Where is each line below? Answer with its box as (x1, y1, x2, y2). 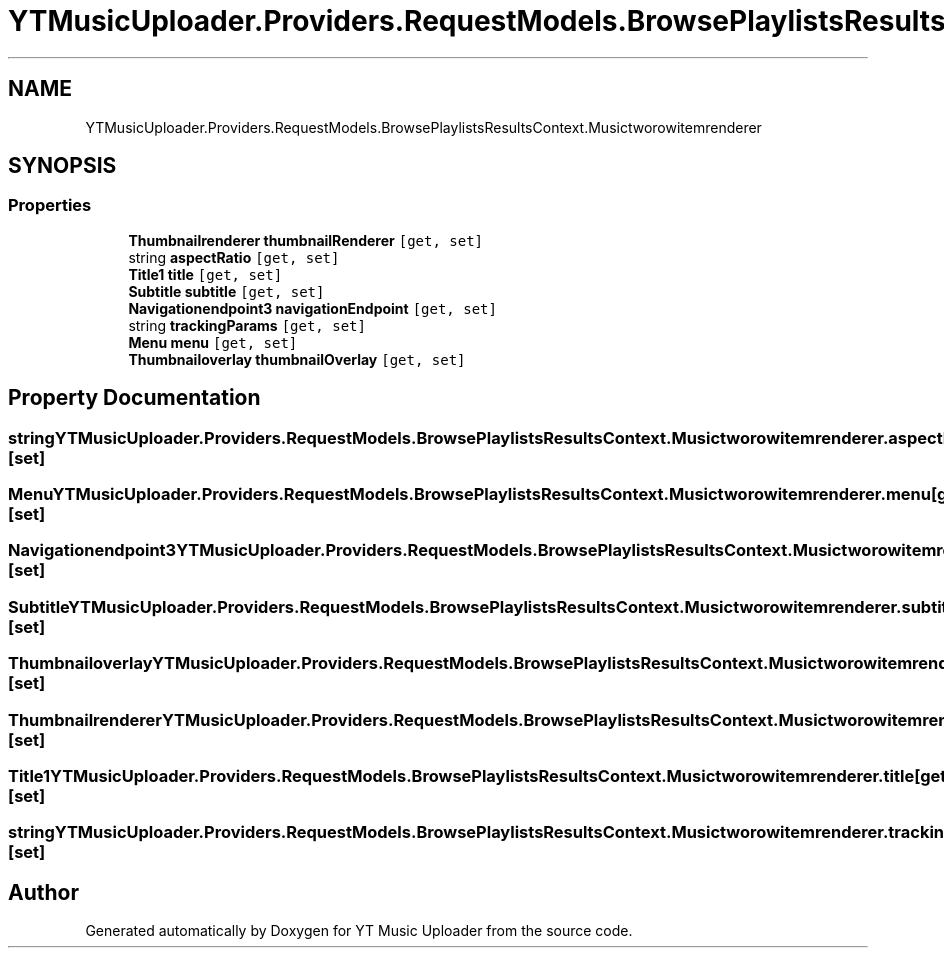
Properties (8, 195, 92, 216)
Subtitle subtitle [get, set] (128, 282, 325, 300)
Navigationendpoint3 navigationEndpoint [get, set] (128, 299, 497, 317)
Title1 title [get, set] (128, 265, 283, 283)
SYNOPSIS (8, 153, 117, 179)
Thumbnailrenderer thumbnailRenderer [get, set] (128, 231, 484, 249)
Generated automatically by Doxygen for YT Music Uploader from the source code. (85, 922, 633, 940)
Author (8, 879, 79, 905)
